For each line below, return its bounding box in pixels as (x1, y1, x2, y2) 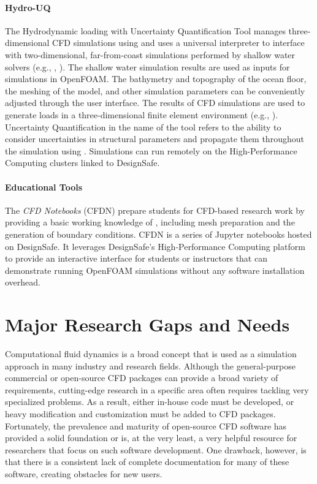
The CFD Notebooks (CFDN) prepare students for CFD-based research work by (5, 203, 305, 216)
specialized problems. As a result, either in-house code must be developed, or (5, 395, 294, 408)
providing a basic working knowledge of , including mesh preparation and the (5, 216, 295, 229)
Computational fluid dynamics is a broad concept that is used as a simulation (5, 347, 297, 360)
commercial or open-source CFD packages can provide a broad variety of (5, 371, 278, 384)
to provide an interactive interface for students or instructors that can (5, 252, 267, 265)
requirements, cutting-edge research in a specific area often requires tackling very (5, 383, 309, 396)
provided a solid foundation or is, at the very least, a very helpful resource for (5, 431, 297, 444)
